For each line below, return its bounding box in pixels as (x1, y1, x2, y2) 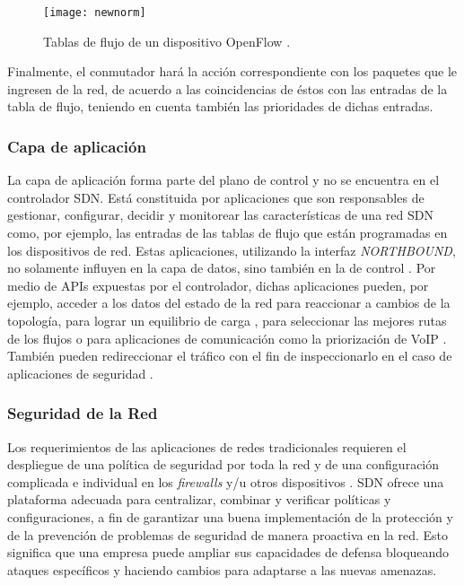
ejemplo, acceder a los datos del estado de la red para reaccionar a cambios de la (7, 293, 451, 312)
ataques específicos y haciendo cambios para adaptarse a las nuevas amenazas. (7, 560, 437, 579)
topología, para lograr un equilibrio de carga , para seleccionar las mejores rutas (7, 311, 447, 329)
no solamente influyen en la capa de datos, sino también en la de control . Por (7, 258, 436, 277)
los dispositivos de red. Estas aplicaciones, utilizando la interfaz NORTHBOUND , (7, 240, 456, 259)
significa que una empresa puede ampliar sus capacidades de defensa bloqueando (7, 543, 450, 562)
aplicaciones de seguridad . (7, 363, 153, 382)
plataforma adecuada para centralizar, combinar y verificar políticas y (7, 490, 391, 509)
